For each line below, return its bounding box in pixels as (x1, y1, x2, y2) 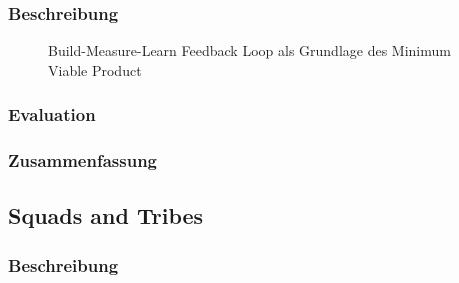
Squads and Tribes (8, 200, 204, 231)
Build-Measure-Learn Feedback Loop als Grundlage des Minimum (48, 40, 451, 61)
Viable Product (48, 59, 142, 80)
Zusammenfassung (8, 148, 158, 173)
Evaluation (8, 102, 96, 127)
